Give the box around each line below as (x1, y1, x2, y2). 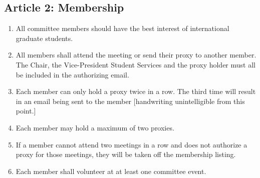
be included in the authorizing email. (16, 69, 129, 79)
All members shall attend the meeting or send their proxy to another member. (16, 49, 256, 60)
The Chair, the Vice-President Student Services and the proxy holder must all (16, 59, 255, 69)
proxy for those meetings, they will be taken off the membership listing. (16, 149, 236, 159)
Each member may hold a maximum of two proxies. (16, 122, 174, 132)
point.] (16, 105, 36, 116)
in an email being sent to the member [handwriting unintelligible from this (16, 95, 245, 106)
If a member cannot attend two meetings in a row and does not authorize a (16, 139, 247, 149)
